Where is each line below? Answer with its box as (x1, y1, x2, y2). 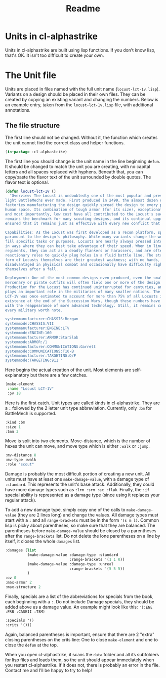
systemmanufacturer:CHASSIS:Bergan (5, 317, 79, 322)
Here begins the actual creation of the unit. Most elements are (5, 367, 131, 373)
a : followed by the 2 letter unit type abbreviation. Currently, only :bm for (5, 405, 152, 411)
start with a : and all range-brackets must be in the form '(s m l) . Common (5, 517, 159, 523)
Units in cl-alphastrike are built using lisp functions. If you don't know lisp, (5, 47, 156, 53)
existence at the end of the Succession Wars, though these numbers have (5, 298, 161, 303)
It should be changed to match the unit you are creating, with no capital (5, 164, 151, 169)
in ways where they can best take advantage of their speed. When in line (5, 244, 163, 249)
